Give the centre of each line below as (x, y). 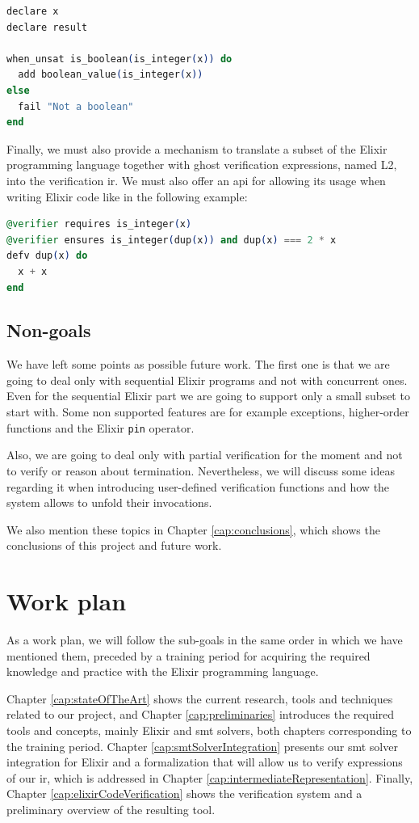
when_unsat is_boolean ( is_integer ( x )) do (119, 59)
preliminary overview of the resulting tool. (111, 809)
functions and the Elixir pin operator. (101, 427)
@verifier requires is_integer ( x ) (99, 224)
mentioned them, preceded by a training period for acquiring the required (189, 655)
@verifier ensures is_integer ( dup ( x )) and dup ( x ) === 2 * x (172, 240)
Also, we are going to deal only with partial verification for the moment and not (205, 455)
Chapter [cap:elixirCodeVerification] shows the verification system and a (184, 793)
